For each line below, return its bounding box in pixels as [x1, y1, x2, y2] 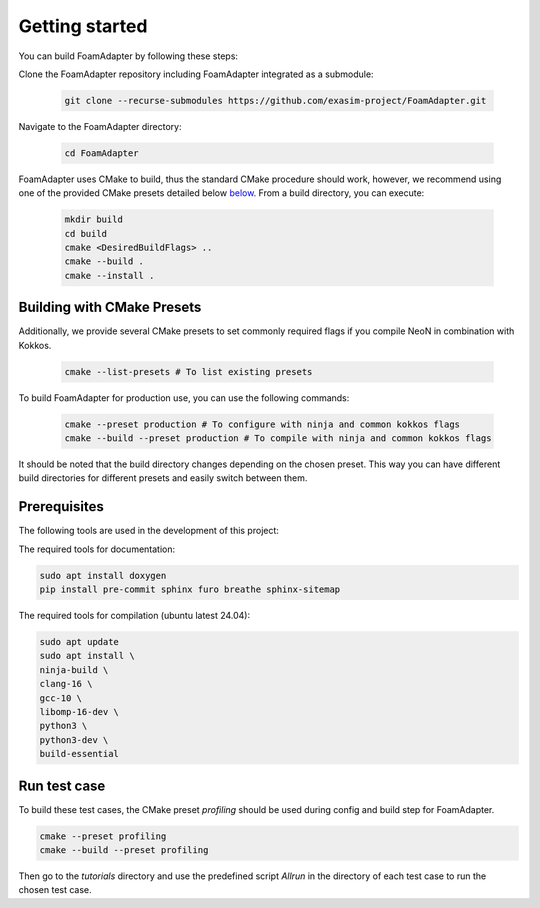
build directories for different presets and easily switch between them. [18, 472, 308, 484]
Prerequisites [18, 498, 104, 515]
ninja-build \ [39, 664, 109, 675]
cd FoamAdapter [64, 147, 139, 159]
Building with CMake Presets [18, 299, 202, 316]
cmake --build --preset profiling [39, 845, 209, 856]
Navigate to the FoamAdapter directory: [18, 120, 182, 132]
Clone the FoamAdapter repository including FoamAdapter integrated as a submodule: [18, 68, 374, 80]
